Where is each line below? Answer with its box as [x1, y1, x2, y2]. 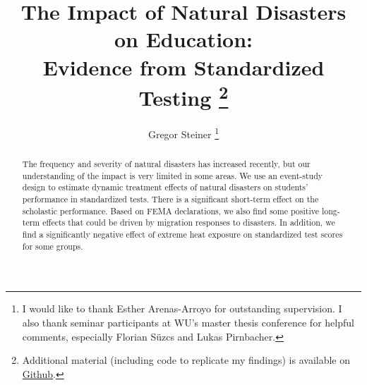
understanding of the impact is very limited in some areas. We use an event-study [22, 169, 323, 181]
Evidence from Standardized [42, 52, 325, 81]
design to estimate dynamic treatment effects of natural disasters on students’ [22, 181, 308, 193]
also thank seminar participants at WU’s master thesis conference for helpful [22, 314, 354, 329]
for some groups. [22, 240, 83, 252]
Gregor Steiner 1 [148, 125, 219, 141]
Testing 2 [138, 80, 229, 112]
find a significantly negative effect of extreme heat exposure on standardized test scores [22, 228, 343, 240]
